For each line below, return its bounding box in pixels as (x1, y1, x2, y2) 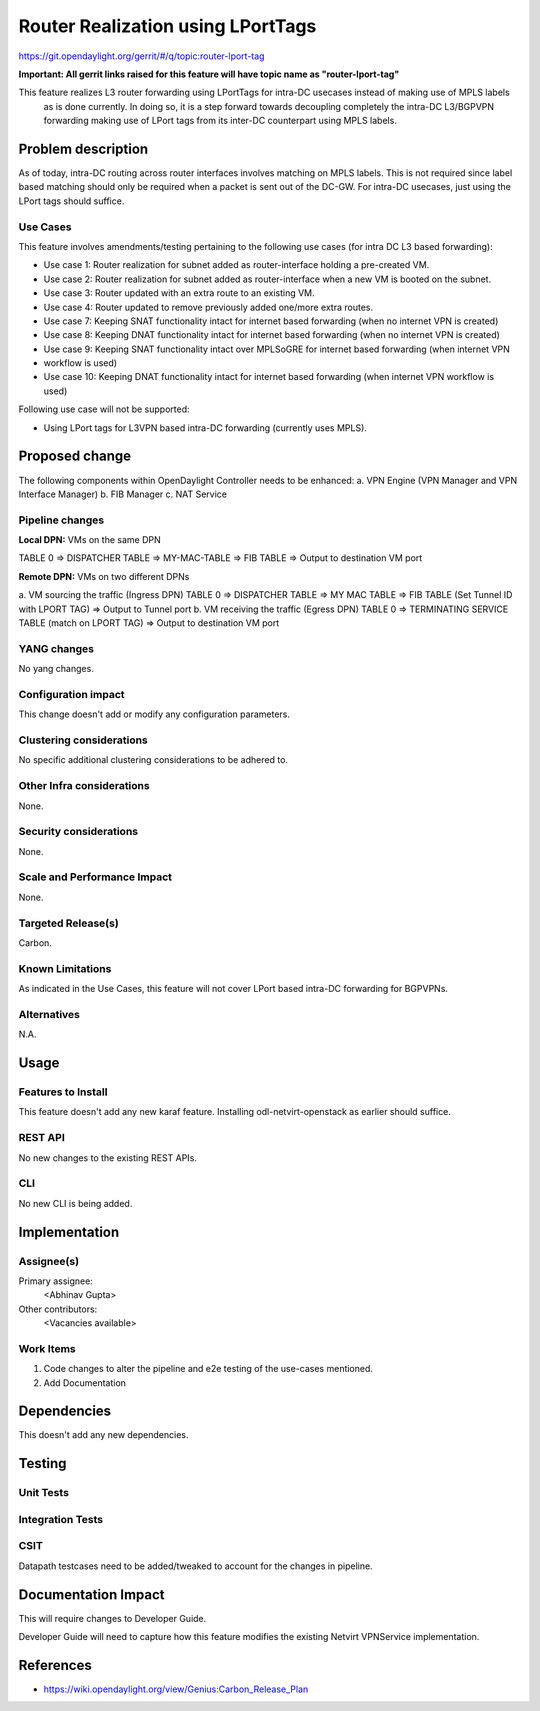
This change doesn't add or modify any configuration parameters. (18, 708, 290, 720)
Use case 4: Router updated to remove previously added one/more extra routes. (43, 301, 374, 313)
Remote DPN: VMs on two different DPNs (18, 570, 190, 582)
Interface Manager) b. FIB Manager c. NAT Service (18, 488, 228, 500)
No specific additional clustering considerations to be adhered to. (18, 754, 289, 766)
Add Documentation (43, 1376, 127, 1389)
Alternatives (18, 1007, 80, 1021)
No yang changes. (18, 663, 94, 675)
